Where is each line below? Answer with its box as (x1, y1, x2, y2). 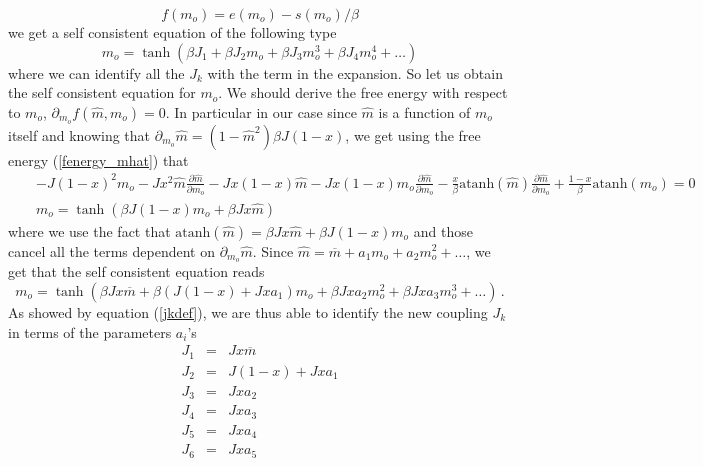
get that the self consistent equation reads (8, 261, 265, 282)
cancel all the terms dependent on (8, 240, 215, 261)
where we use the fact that (8, 220, 171, 241)
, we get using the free (345, 124, 481, 145)
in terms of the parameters (8, 321, 172, 342)
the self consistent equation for (8, 82, 196, 103)
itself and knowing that (8, 124, 151, 145)
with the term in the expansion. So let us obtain (207, 62, 503, 83)
